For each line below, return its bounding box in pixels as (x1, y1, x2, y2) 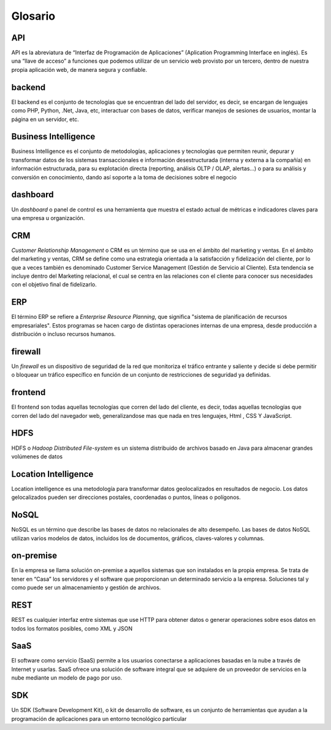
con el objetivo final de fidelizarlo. (11, 281, 97, 288)
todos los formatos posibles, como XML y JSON (11, 624, 133, 632)
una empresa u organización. (11, 214, 85, 221)
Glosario (11, 9, 55, 23)
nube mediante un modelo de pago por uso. (11, 674, 123, 681)
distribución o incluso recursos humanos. (11, 331, 116, 338)
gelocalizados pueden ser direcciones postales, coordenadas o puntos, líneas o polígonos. (11, 493, 242, 501)
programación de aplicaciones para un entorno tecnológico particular (11, 715, 187, 722)
